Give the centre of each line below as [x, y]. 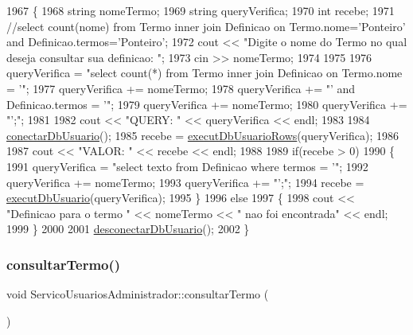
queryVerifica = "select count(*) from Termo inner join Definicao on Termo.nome [205, 73]
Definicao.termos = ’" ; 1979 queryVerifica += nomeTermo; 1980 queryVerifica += [207, 104]
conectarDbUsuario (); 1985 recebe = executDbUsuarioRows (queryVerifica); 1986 [203, 135]
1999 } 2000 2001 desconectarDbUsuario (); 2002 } [128, 229]
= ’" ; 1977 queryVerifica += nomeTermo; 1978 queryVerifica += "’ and [181, 88]
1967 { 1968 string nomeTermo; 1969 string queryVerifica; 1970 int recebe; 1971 [201, 10]
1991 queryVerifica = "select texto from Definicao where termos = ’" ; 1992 [187, 166]
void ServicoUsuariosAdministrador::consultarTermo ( [138, 294]
